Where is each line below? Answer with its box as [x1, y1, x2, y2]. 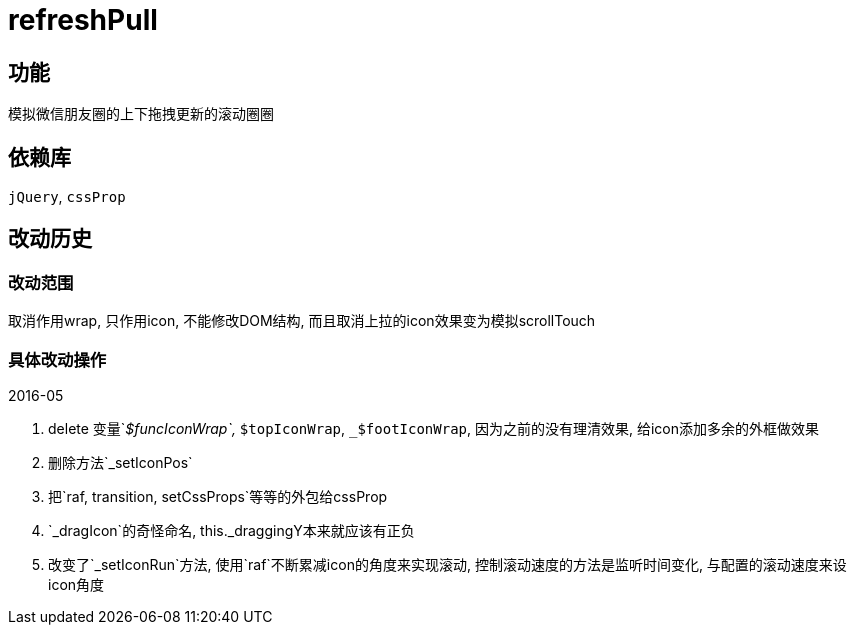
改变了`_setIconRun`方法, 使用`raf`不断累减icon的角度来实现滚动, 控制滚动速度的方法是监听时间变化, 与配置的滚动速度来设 [48, 555, 847, 573]
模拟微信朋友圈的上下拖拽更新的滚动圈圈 [8, 105, 274, 123]
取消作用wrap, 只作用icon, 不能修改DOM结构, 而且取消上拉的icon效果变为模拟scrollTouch [8, 312, 596, 330]
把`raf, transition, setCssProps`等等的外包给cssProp [48, 487, 388, 505]
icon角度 [48, 575, 105, 593]
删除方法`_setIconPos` [48, 453, 193, 471]
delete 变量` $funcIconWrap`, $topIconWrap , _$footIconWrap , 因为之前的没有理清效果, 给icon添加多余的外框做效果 [48, 419, 820, 437]
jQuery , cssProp [8, 188, 126, 206]
